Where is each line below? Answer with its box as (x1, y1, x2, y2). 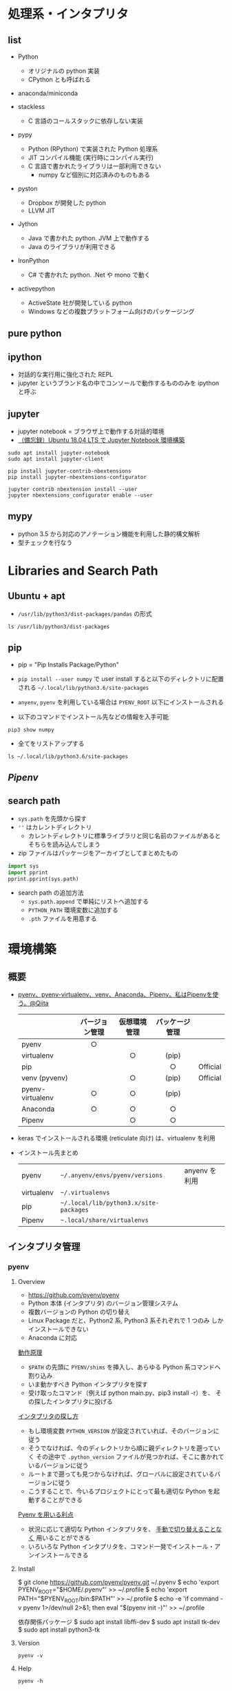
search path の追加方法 (17, 889, 84, 897)
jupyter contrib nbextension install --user (8, 486, 138, 493)
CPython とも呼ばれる (28, 75, 92, 83)
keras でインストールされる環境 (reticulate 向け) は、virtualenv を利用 (17, 1134, 215, 1143)
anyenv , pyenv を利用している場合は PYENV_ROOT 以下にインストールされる (17, 698, 224, 706)
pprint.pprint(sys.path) (8, 876, 79, 882)
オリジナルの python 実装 (28, 67, 101, 75)
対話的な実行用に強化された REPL (17, 370, 114, 379)
